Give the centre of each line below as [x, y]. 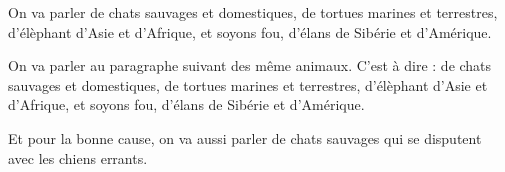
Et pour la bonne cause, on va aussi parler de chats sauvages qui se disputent [245, 137]
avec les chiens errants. [78, 157]
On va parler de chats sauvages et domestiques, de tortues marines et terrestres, [253, 12]
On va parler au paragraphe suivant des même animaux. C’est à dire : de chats [250, 65]
